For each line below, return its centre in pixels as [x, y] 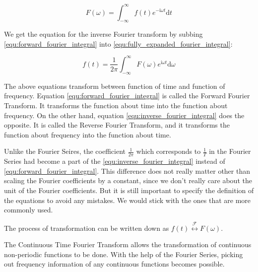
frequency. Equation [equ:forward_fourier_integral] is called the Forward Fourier [127, 96]
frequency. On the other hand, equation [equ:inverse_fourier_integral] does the [124, 115]
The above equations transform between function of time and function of [115, 86]
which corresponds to [168, 151]
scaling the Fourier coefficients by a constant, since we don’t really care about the [128, 180]
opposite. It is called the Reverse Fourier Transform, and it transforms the [117, 125]
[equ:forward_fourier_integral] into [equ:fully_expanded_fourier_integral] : [118, 43]
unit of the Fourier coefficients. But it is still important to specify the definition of [129, 190]
